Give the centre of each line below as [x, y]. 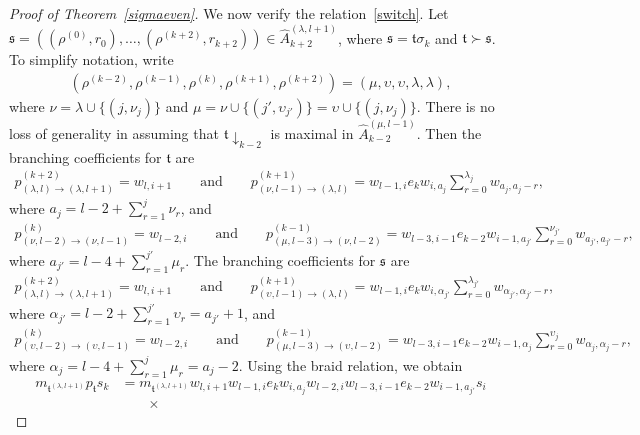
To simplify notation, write [91, 59]
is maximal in [312, 132]
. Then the [449, 132]
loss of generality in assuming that [114, 132]
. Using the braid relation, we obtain [350, 364]
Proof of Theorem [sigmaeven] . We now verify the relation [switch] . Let [229, 13]
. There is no [455, 105]
